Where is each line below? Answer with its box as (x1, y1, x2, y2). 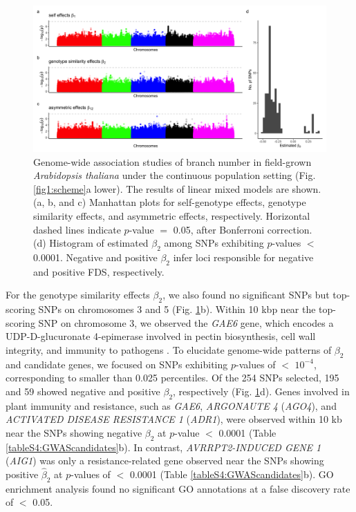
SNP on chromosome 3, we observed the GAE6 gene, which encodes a (38, 315, 334, 330)
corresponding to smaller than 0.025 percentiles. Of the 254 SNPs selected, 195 (6, 370, 339, 385)
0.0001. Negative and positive (33, 249, 158, 264)
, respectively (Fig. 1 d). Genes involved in (173, 383, 350, 398)
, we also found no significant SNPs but (162, 287, 330, 302)
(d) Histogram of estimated (33, 236, 149, 250)
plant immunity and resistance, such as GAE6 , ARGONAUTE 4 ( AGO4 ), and (6, 398, 337, 413)
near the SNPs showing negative (6, 425, 142, 439)
